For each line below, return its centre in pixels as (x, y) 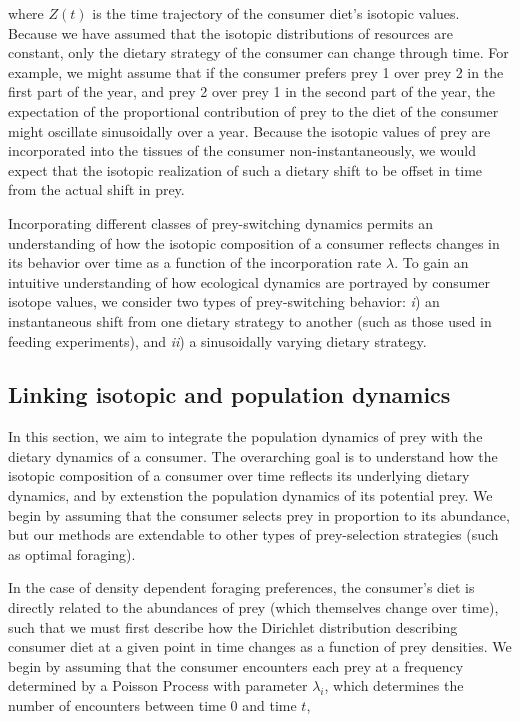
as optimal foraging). (72, 553)
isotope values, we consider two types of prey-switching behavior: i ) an (224, 301)
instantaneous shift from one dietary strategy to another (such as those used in (250, 320)
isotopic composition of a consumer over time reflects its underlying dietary (239, 475)
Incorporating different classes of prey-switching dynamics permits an (220, 222)
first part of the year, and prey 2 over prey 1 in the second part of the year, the (251, 91)
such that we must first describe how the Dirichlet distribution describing (233, 626)
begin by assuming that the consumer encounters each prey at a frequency (236, 665)
